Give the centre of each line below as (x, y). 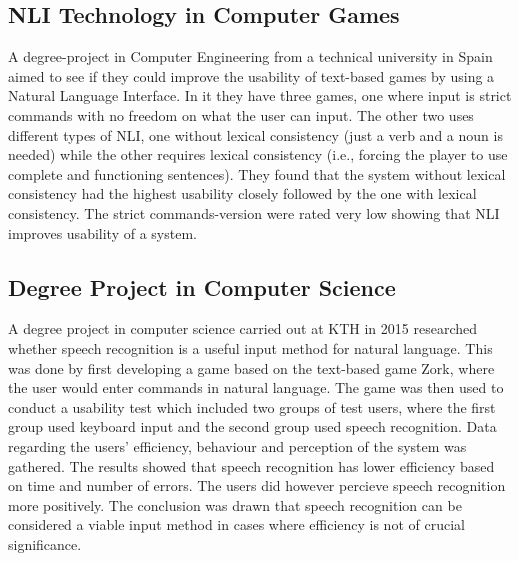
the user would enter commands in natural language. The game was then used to (256, 387)
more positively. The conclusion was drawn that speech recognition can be (235, 504)
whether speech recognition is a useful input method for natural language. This (250, 347)
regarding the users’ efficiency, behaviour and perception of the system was (237, 445)
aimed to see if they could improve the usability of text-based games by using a (251, 75)
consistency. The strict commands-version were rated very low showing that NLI (254, 212)
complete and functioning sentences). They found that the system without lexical (257, 173)
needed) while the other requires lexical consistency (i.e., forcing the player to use (258, 154)
